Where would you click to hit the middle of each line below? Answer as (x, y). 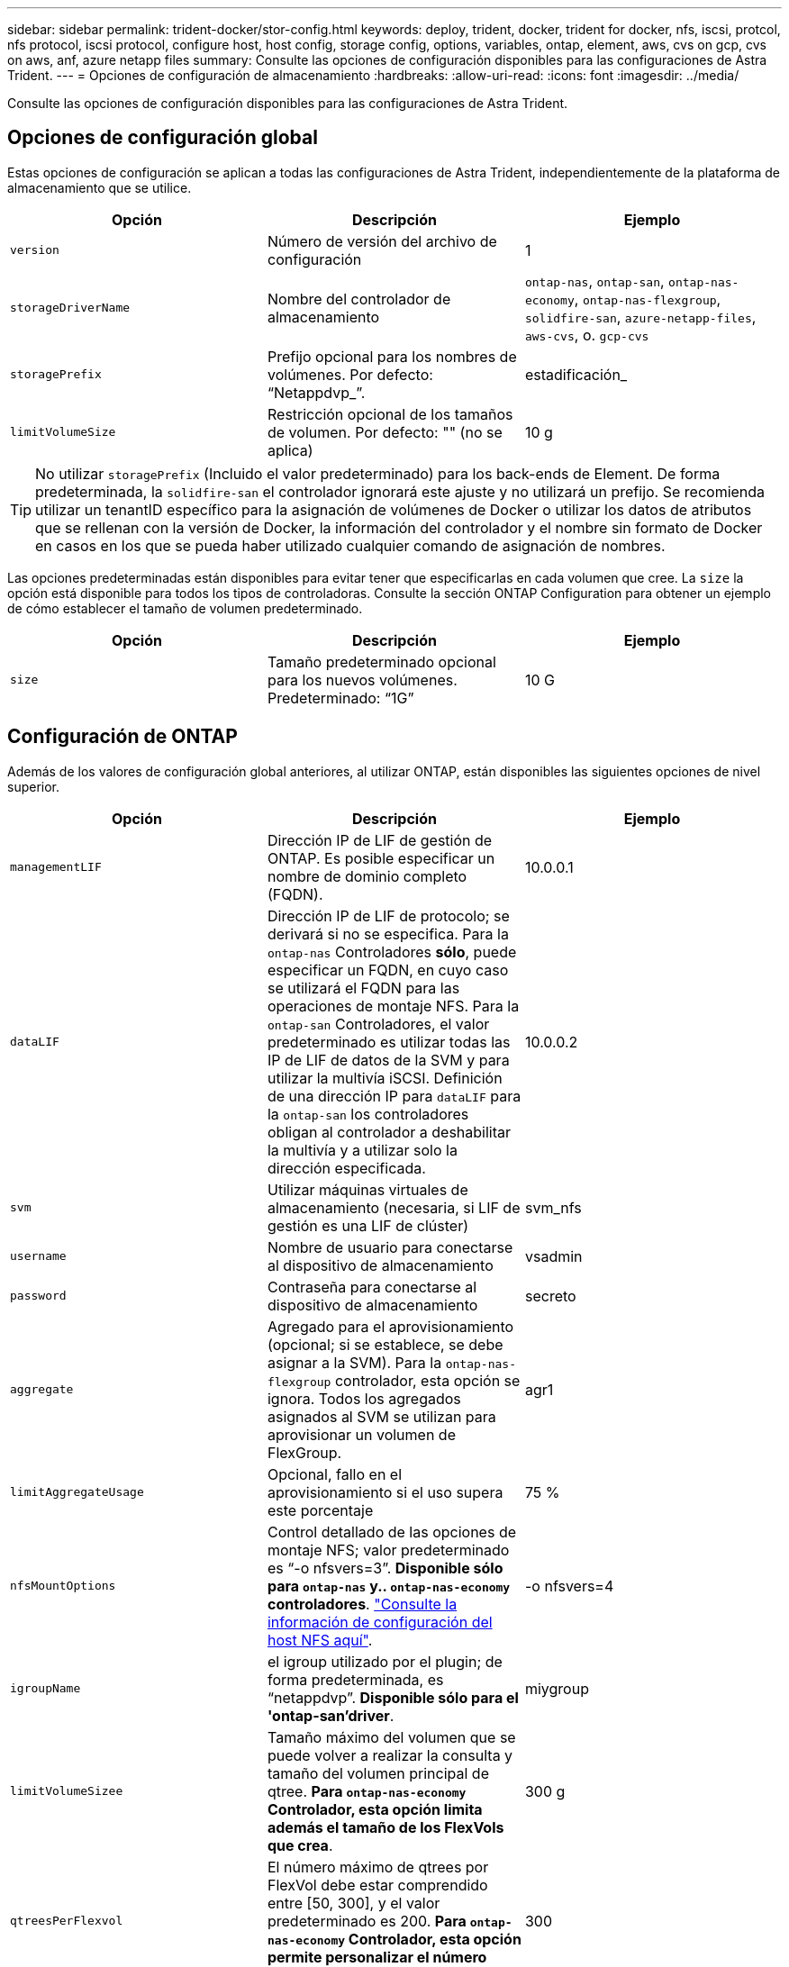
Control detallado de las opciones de (392, 1532)
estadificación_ (576, 374)
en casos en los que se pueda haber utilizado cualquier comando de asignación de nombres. (350, 545)
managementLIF (56, 867)
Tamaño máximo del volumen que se (391, 1737)
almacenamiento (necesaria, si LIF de (394, 1207)
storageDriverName (70, 308)
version (35, 250)
